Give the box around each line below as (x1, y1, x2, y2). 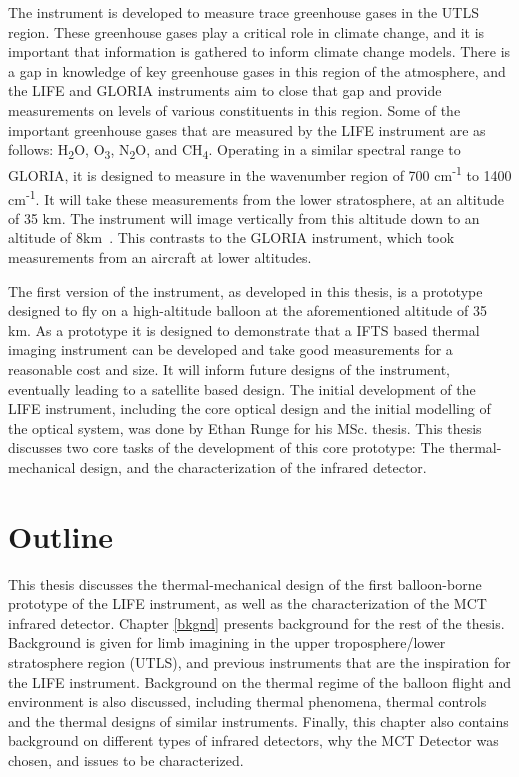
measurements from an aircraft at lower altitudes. (8, 246, 312, 267)
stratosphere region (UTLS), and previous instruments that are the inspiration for (8, 652, 511, 672)
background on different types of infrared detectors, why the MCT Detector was (8, 730, 499, 751)
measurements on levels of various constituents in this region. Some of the (8, 99, 461, 120)
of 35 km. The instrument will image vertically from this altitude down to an (8, 207, 480, 228)
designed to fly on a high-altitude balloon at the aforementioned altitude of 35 (8, 300, 487, 321)
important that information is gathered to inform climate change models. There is (8, 41, 511, 62)
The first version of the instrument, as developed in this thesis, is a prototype (8, 280, 483, 301)
